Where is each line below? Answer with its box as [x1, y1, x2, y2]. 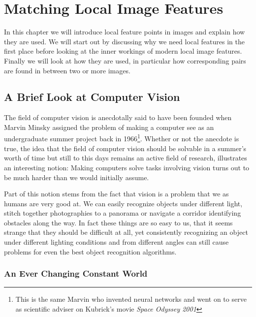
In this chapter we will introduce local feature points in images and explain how [4, 27, 245, 37]
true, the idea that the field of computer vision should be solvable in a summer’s [4, 143, 247, 153]
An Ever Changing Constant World [4, 267, 148, 280]
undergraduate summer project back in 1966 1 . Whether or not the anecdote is [4, 132, 239, 144]
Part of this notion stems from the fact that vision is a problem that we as [4, 189, 229, 199]
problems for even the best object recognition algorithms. [4, 246, 177, 256]
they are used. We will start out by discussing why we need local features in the [4, 36, 245, 46]
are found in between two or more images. [4, 65, 130, 75]
